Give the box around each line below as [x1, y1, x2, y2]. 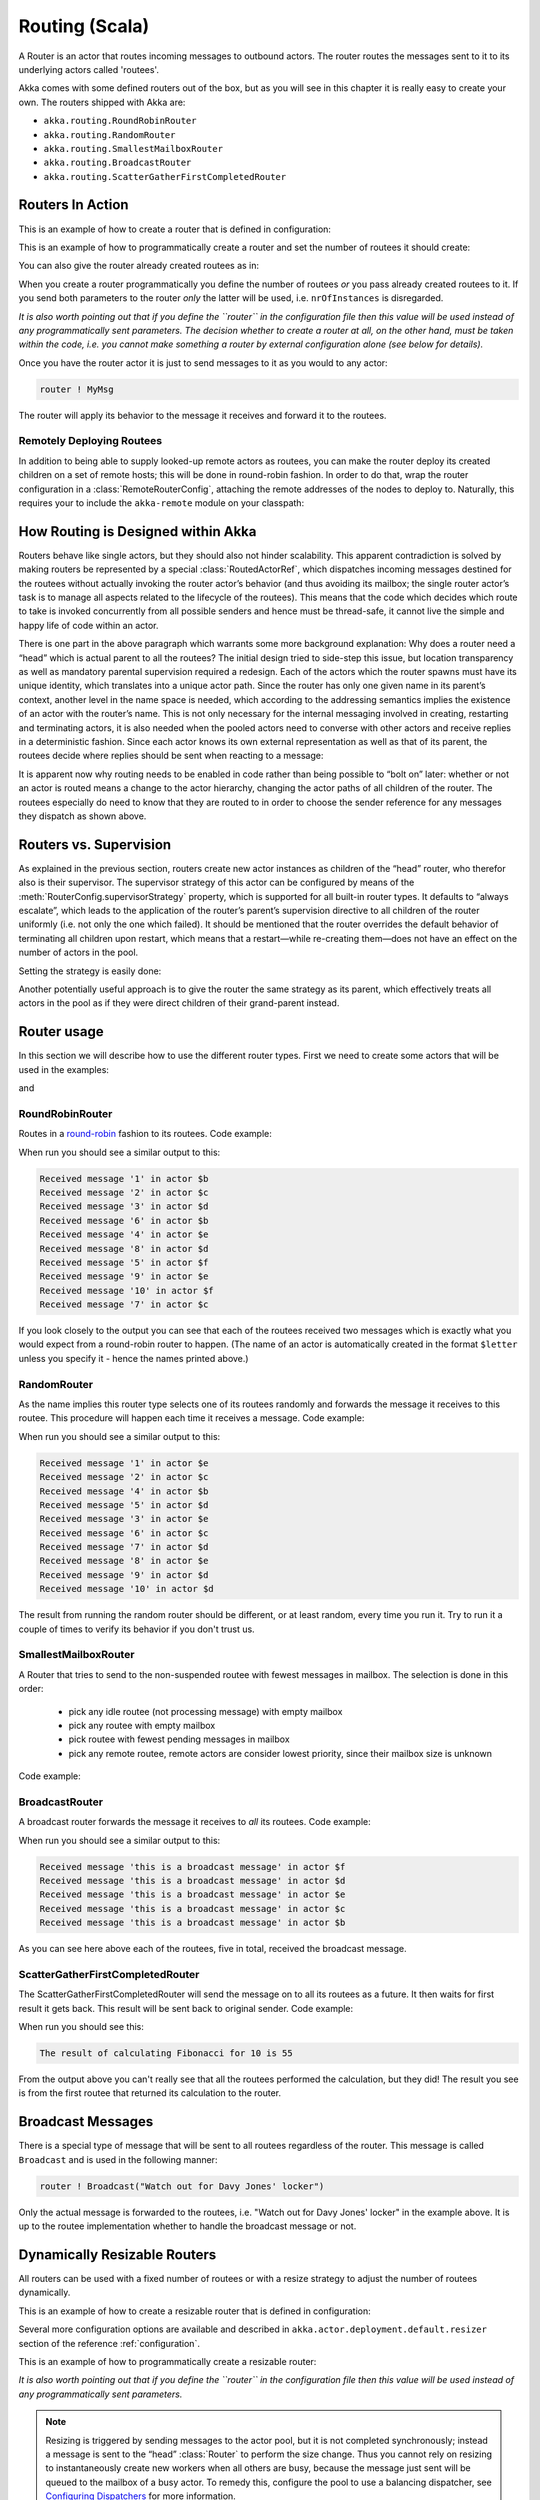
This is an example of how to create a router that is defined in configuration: [18, 223, 332, 235]
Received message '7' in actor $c [39, 1299, 209, 1310]
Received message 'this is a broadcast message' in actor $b [39, 1917, 346, 1929]
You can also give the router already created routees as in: [18, 260, 260, 272]
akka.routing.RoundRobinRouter [43, 115, 197, 127]
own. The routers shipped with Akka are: [18, 96, 186, 108]
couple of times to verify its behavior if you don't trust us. [18, 1623, 255, 1635]
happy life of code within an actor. [18, 619, 159, 631]
